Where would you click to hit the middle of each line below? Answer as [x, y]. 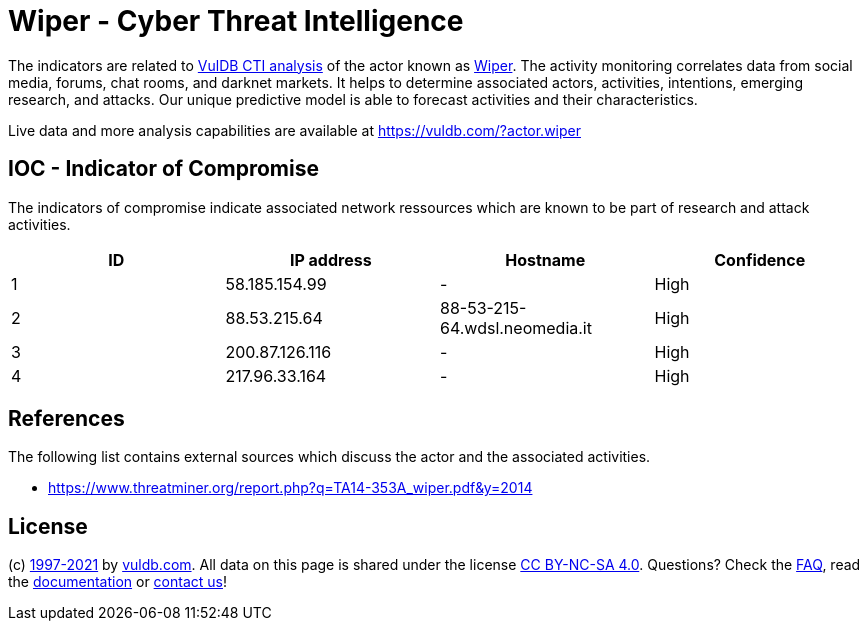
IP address [330, 259]
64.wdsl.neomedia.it [516, 327]
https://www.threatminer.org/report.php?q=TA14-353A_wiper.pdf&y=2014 [290, 488]
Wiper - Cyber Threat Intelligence [236, 21]
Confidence [760, 259]
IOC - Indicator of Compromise [163, 169]
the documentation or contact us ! [117, 582]
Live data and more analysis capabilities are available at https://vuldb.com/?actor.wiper [294, 130]
